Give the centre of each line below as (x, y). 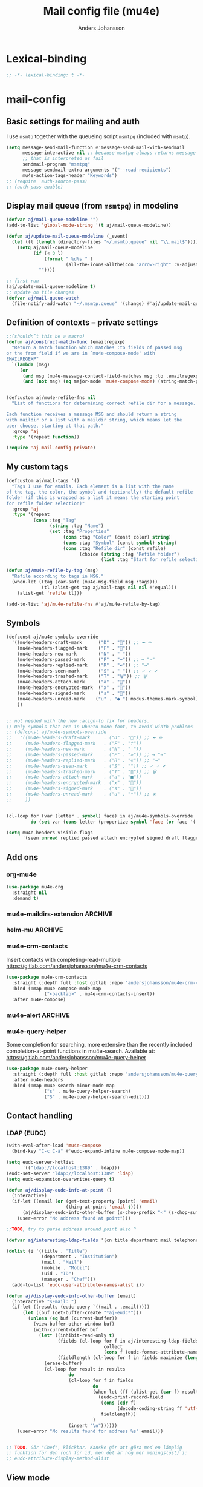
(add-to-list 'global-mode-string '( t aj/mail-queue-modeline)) (89, 226)
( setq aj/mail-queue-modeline (55, 247)
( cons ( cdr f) (118, 1403)
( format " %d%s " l (69, 259)
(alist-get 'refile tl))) (50, 593)
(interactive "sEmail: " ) (44, 1301)
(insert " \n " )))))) (93, 1425)
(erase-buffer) (63, 1364)
